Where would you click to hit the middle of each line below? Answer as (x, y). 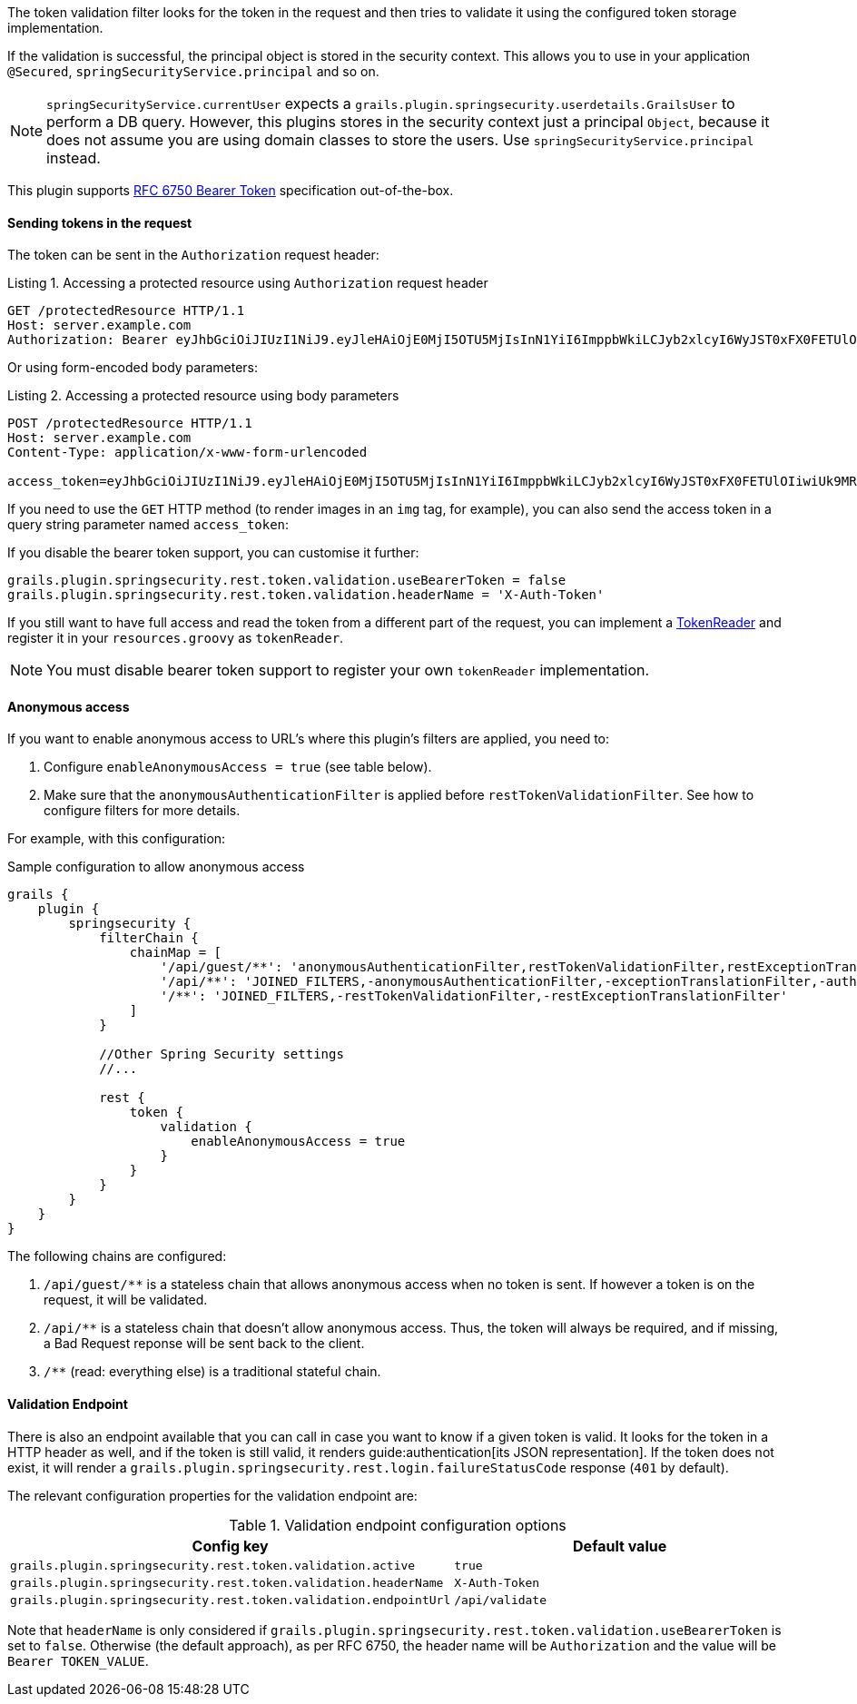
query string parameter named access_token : (148, 525)
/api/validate (501, 1600)
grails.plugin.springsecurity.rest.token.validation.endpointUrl (231, 1600)
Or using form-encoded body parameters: (133, 368)
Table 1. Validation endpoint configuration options (398, 1525)
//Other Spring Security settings (222, 1054)
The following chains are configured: (117, 1256)
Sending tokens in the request (100, 222)
